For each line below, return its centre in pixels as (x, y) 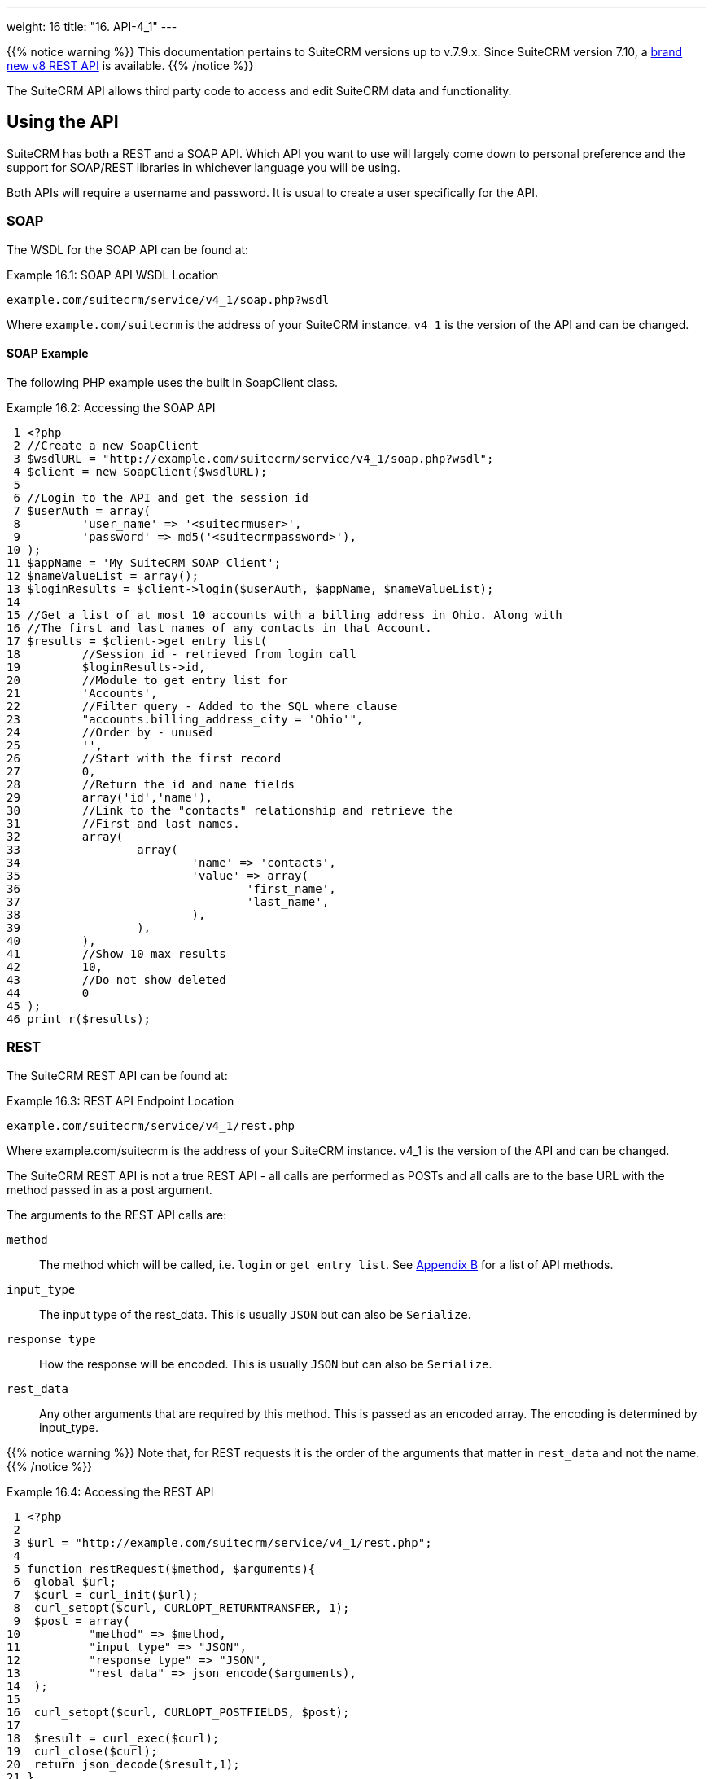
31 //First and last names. (123, 823)
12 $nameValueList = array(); (103, 575)
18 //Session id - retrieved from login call (182, 654)
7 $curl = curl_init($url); (106, 1595)
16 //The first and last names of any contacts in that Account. (219, 628)
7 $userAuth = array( (82, 510)
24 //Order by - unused (109, 732)
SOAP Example (48, 354)
